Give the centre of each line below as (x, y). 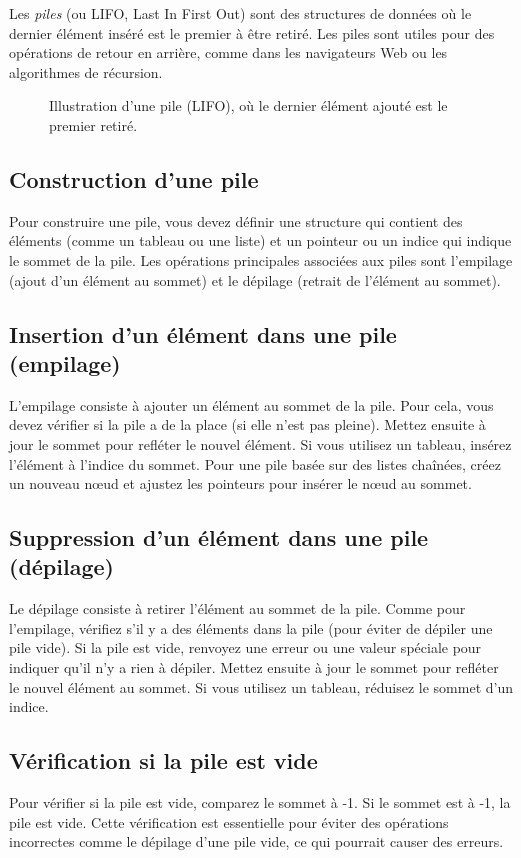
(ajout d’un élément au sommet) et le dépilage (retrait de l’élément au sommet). (255, 279)
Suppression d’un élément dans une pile (219, 537)
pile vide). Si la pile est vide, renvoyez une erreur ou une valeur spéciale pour (245, 647)
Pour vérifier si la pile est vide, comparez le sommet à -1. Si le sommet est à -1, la (260, 802)
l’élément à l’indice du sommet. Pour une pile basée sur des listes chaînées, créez (255, 463)
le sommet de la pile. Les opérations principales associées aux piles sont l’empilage (261, 259)
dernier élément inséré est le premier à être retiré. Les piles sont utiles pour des (252, 32)
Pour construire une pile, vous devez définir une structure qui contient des (236, 220)
